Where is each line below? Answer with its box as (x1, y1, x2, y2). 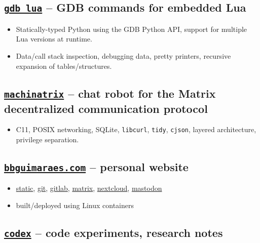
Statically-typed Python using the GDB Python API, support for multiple (16, 23, 247, 34)
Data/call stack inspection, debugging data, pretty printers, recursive (16, 50, 231, 61)
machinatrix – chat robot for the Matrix (4, 85, 216, 101)
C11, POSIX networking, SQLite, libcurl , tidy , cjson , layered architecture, (16, 124, 256, 135)
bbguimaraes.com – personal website (4, 158, 189, 174)
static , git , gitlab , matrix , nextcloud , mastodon (16, 183, 162, 193)
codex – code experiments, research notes (4, 224, 223, 240)
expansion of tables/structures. (16, 60, 112, 71)
